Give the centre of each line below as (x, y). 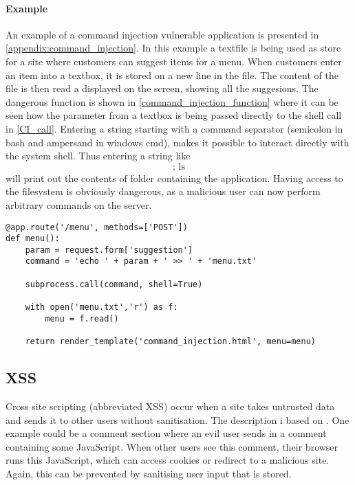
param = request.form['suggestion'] (109, 250)
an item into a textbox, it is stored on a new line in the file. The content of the (172, 75)
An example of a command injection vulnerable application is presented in (162, 34)
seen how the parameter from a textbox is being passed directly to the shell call (174, 115)
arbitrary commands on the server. (79, 204)
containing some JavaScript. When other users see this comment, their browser (172, 446)
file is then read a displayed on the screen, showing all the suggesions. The (162, 88)
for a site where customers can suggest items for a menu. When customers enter (174, 61)
